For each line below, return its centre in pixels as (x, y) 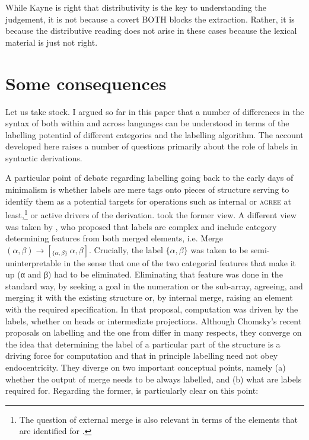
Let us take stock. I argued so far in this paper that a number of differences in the (155, 111)
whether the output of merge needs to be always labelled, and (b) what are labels (154, 379)
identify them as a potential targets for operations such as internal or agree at (148, 201)
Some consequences (86, 83)
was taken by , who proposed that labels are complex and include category (141, 226)
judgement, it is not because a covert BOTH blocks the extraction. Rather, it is (150, 19)
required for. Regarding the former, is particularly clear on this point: (132, 390)
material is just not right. (52, 42)
